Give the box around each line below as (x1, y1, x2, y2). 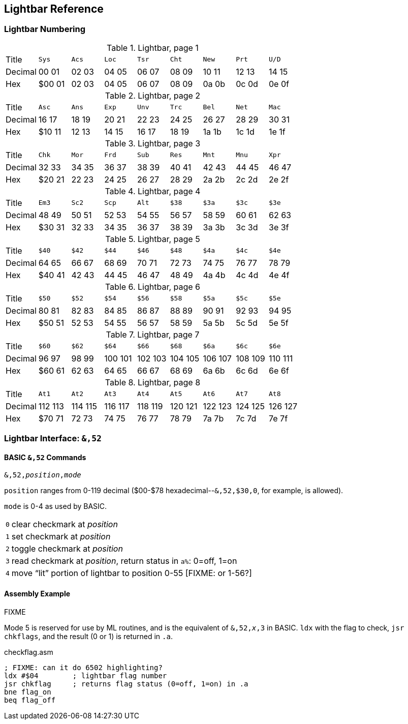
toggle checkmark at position (11, 544, 123, 554)
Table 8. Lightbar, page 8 (105, 377, 201, 387)
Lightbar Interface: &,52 (4, 433, 102, 444)
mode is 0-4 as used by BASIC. (4, 502, 107, 511)
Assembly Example (4, 589, 71, 598)
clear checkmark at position (11, 519, 118, 530)
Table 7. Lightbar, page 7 (106, 329, 200, 340)
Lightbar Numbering (4, 24, 86, 35)
